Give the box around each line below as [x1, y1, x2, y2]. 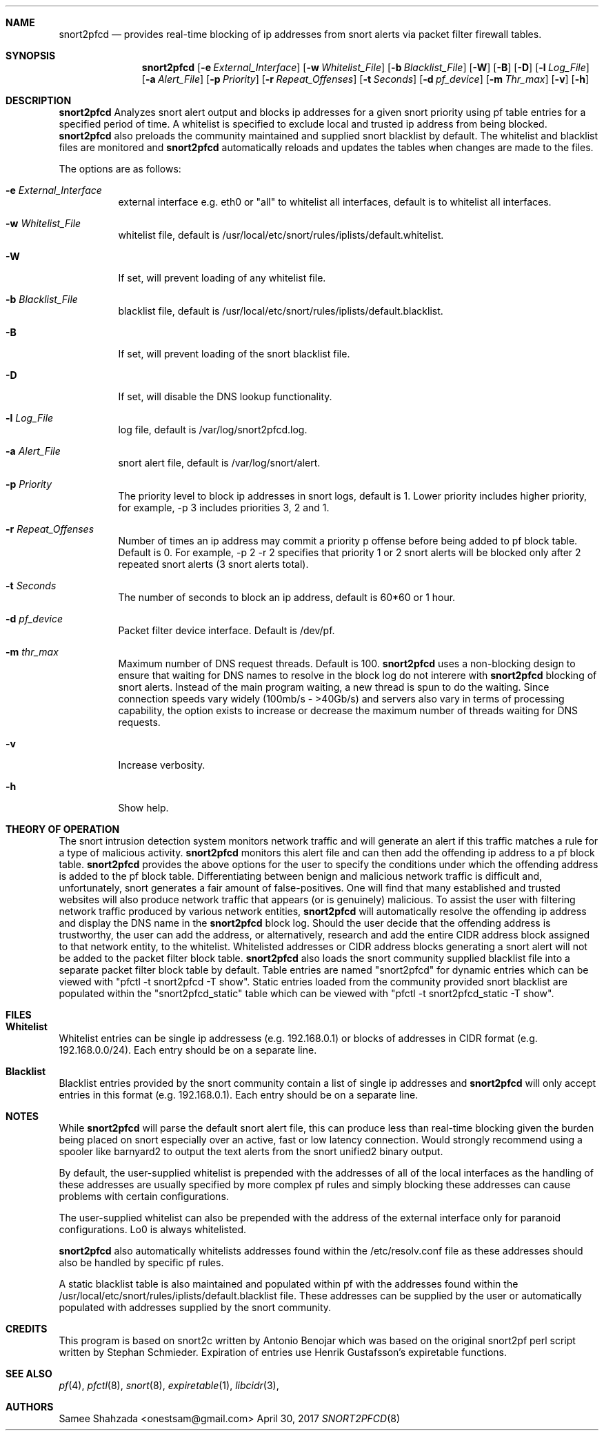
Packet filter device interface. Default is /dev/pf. [118, 624, 335, 636]
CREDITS [6, 1323, 48, 1335]
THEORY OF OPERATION [6, 823, 120, 835]
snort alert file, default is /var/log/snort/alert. [118, 457, 321, 469]
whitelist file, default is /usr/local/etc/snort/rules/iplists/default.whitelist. [118, 229, 444, 241]
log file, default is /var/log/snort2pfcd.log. [118, 424, 308, 435]
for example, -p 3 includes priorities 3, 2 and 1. [118, 502, 330, 513]
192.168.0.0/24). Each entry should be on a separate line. [59, 1044, 317, 1056]
